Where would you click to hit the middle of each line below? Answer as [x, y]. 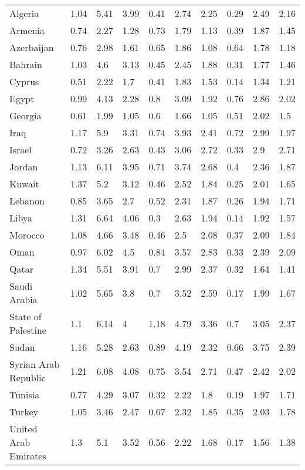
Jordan [24, 167]
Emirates [28, 456]
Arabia [23, 299]
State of [26, 316]
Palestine [28, 330]
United [23, 429]
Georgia [26, 115]
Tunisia [25, 395]
